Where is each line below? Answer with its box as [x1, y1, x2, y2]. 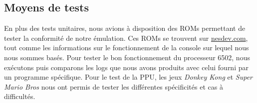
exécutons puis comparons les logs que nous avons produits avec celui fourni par [4, 62, 249, 72]
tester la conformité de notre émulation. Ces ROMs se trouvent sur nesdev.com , [4, 32, 248, 43]
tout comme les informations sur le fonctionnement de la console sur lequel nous [4, 42, 249, 53]
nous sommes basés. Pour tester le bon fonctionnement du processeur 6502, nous [4, 52, 250, 62]
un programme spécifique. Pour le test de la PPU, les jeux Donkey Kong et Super [4, 72, 253, 82]
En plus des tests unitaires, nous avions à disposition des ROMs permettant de [4, 23, 246, 33]
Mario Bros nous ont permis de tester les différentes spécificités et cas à [4, 81, 223, 92]
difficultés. [4, 91, 35, 102]
